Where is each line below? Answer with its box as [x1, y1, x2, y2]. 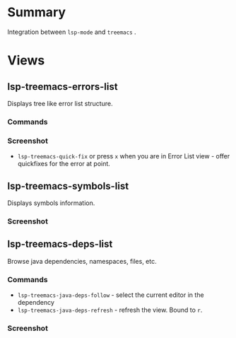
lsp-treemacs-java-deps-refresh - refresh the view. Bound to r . [17, 305, 203, 314]
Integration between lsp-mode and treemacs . [7, 28, 136, 36]
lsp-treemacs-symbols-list [7, 180, 129, 192]
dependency [17, 298, 55, 306]
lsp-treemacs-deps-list [7, 238, 113, 250]
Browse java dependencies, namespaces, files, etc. [7, 257, 157, 265]
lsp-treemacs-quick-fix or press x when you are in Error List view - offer [17, 152, 230, 161]
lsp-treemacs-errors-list [7, 81, 118, 93]
